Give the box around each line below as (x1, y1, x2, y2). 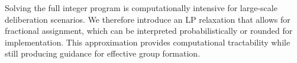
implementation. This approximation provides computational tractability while (5, 36, 290, 48)
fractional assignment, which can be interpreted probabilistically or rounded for (5, 24, 293, 37)
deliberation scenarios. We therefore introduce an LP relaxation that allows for (5, 13, 290, 25)
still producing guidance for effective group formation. (5, 47, 201, 60)
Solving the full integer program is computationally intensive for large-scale (5, 2, 277, 13)
